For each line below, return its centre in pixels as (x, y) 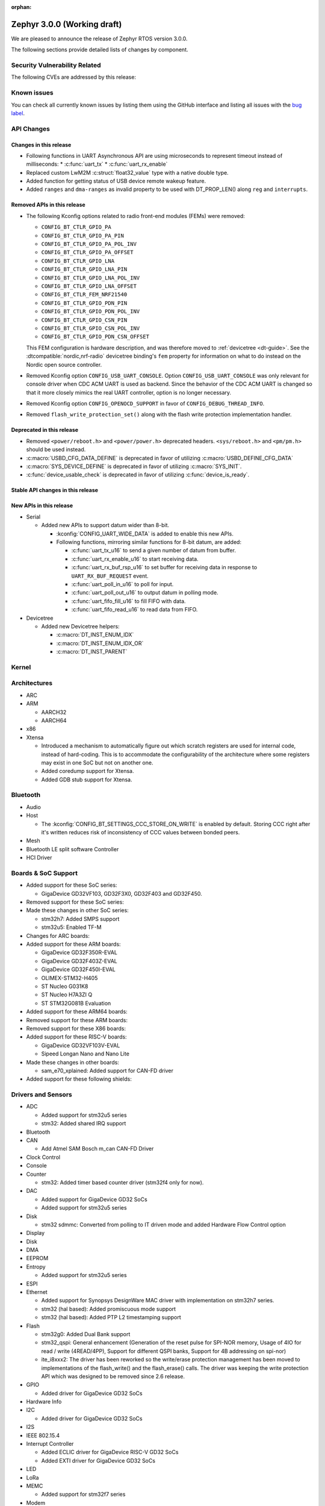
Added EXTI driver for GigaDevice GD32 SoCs (98, 1460)
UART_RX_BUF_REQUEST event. (110, 576)
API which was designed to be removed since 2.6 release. (113, 1376)
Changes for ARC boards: (58, 936)
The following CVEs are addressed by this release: (74, 77)
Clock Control (43, 1157)
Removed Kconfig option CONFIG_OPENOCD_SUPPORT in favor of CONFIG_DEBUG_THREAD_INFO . (145, 404)
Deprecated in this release (45, 430)
